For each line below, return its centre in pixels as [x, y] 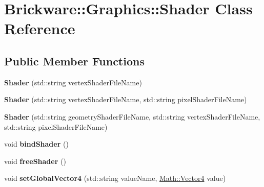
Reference [40, 28]
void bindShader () [36, 144]
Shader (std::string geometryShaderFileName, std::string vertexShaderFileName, [132, 116]
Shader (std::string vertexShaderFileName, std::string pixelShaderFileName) [126, 99]
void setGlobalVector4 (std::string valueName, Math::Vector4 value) [115, 178]
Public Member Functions [74, 61]
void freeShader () [35, 161]
